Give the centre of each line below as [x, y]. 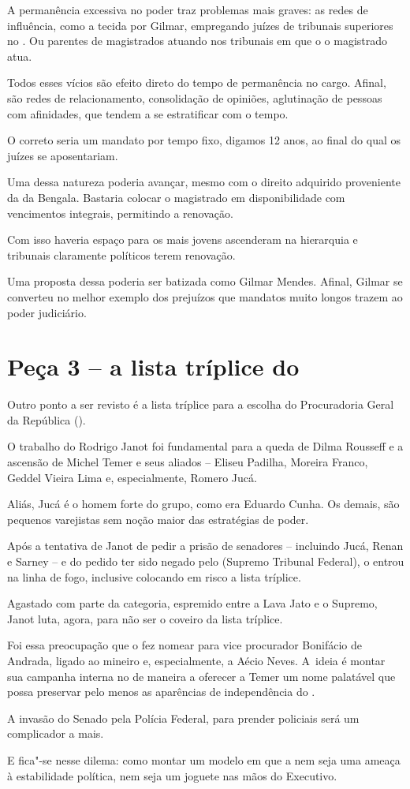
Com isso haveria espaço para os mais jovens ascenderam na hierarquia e [183, 239]
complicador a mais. [56, 733]
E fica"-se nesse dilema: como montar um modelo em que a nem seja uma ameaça [204, 759]
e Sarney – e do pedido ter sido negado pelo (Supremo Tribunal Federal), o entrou [206, 561]
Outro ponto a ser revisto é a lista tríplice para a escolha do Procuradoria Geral [201, 404]
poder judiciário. [47, 312]
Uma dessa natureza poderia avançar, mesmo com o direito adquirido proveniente [204, 182]
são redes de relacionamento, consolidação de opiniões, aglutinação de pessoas [195, 97]
